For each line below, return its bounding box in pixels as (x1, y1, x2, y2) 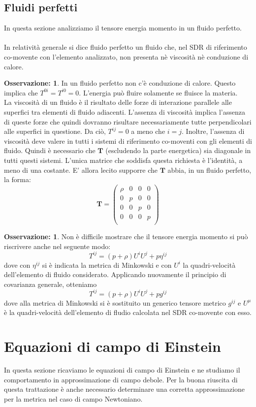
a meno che (131, 126, 165, 136)
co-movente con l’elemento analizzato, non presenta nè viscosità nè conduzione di (4, 51, 249, 62)
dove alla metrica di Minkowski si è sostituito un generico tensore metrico (4, 297, 226, 308)
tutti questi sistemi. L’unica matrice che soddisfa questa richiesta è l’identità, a (4, 155, 243, 165)
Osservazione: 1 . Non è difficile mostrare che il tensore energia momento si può (4, 231, 248, 241)
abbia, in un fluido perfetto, (167, 164, 252, 175)
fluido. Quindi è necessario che (4, 145, 96, 156)
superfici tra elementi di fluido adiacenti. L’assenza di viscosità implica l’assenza (4, 106, 246, 117)
